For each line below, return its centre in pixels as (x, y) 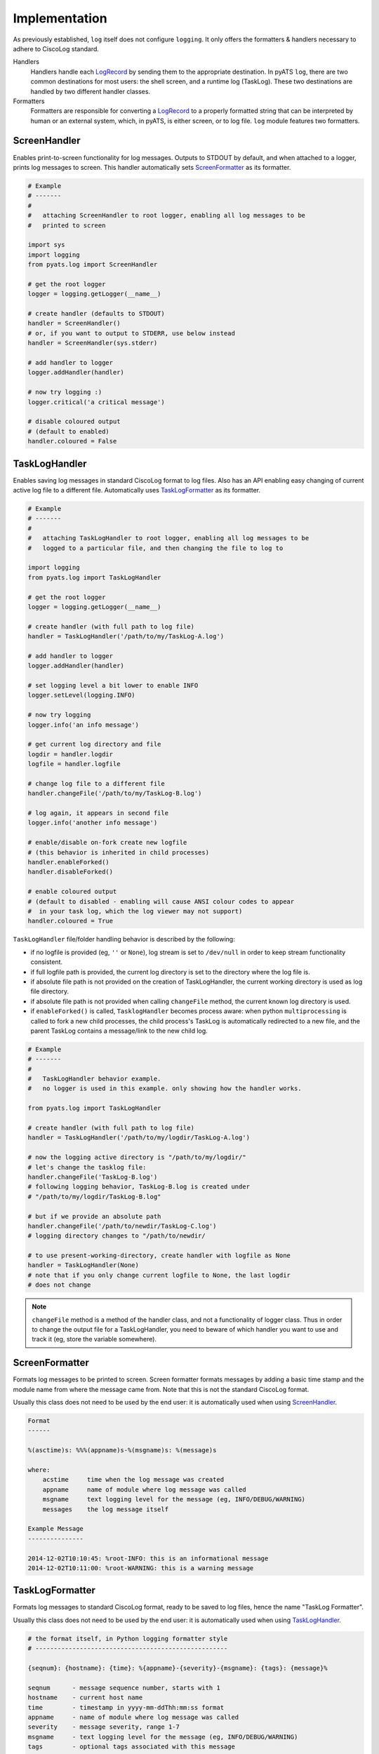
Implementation (60, 18)
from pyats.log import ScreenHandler (93, 265)
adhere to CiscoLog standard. (56, 48)
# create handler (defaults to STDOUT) (96, 314)
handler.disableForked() (71, 872)
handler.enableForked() (69, 862)
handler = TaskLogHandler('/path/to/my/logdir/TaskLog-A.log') (139, 1138)
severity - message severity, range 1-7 (104, 1727)
